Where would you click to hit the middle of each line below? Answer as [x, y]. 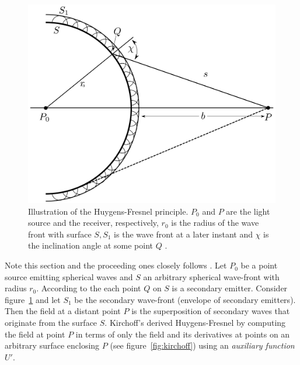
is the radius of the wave [215, 223]
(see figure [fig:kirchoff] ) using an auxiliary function [202, 345]
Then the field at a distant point [63, 311]
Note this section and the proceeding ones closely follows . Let [116, 265]
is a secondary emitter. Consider [230, 288]
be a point [259, 265]
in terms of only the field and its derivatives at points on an [183, 334]
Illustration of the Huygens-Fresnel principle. [108, 211]
